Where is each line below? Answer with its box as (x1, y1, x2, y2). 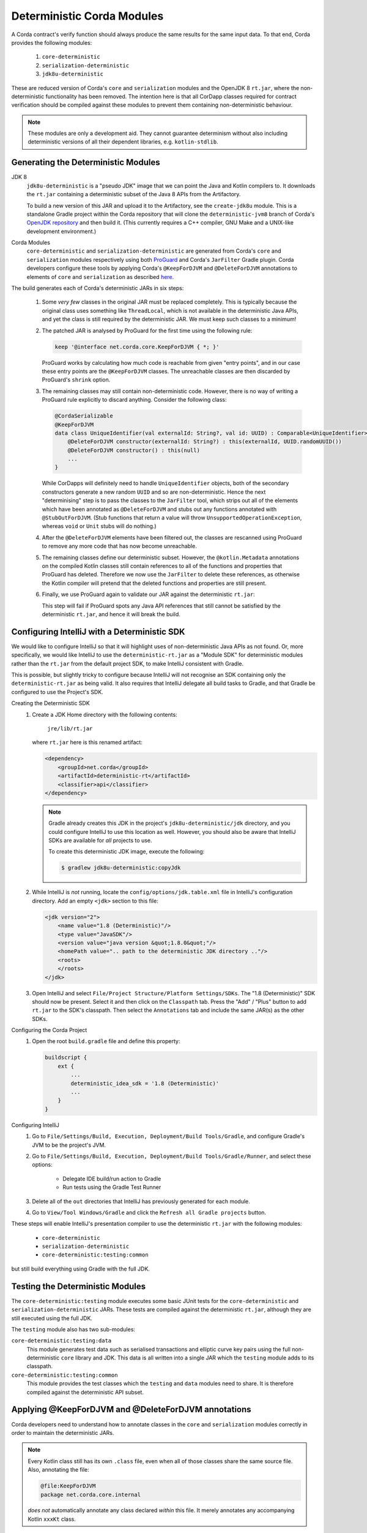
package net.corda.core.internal (40, 1491, 141, 1498)
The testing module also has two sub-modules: (11, 1325, 136, 1333)
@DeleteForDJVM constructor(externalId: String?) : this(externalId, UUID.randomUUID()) (67, 438, 342, 445)
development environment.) (26, 227, 97, 235)
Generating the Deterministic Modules (11, 157, 160, 168)
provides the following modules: (11, 39, 92, 46)
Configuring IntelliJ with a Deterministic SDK (11, 626, 185, 637)
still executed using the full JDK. (11, 1314, 93, 1321)
